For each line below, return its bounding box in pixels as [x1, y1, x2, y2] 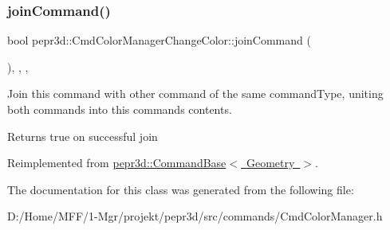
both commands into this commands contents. [7, 101, 232, 117]
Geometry [246, 154, 295, 171]
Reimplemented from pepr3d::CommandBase [7, 154, 227, 171]
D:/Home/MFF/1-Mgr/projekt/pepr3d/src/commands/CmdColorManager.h [7, 208, 383, 224]
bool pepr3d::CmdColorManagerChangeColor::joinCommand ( [7, 32, 311, 49]
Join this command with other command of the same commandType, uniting [7, 85, 384, 102]
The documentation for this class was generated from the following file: [7, 181, 354, 197]
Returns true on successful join [7, 127, 158, 144]
